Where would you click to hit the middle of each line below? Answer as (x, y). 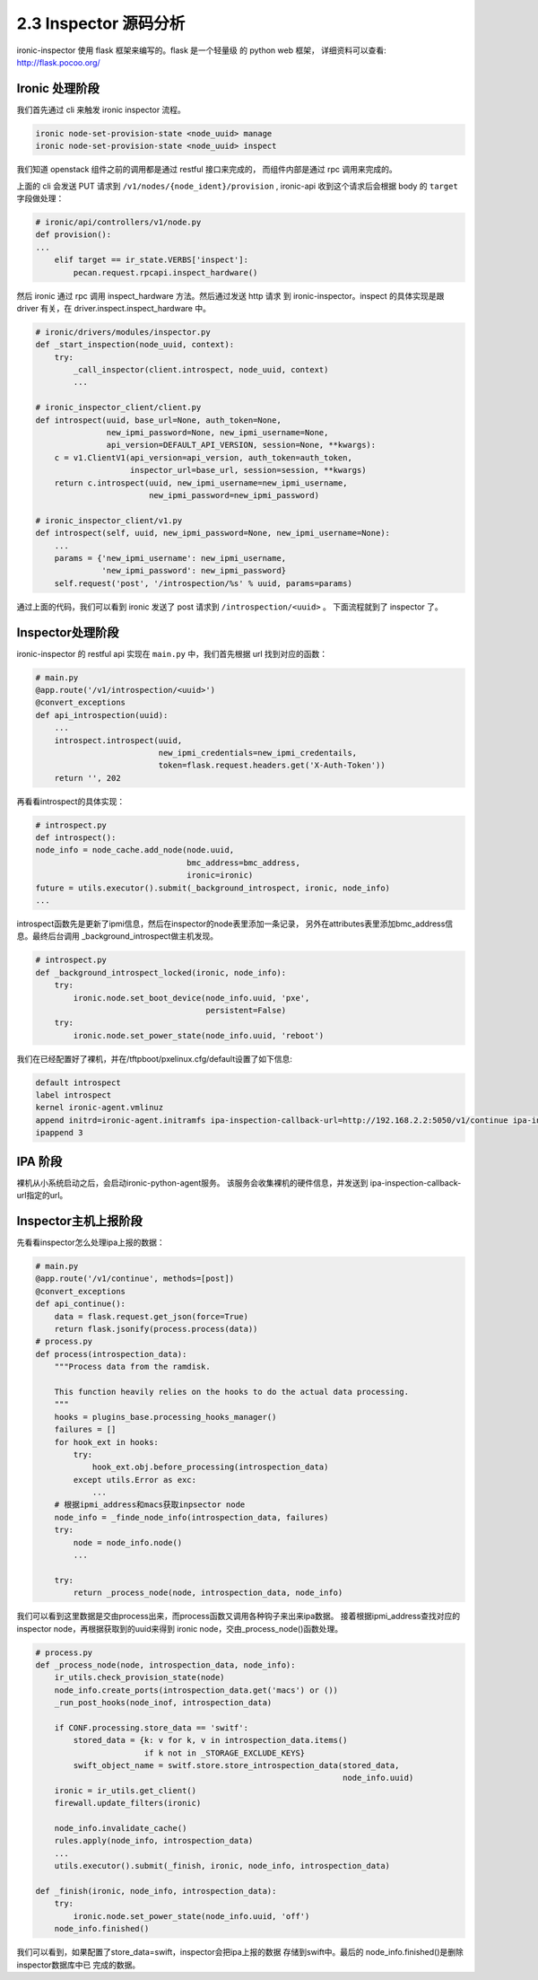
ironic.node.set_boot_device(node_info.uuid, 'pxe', (191, 998)
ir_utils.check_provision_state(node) (139, 1678)
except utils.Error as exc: (135, 1480)
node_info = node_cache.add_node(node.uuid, (135, 850)
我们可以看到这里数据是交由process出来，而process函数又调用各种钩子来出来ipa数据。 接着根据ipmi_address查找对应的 (239, 1616)
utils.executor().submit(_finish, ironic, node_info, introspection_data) (222, 1866)
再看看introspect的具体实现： (71, 801)
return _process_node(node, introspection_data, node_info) (208, 1593)
